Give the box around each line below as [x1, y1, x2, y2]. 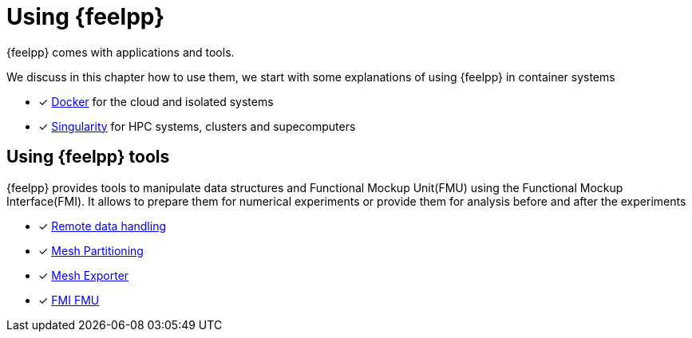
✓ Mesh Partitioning [38, 243, 144, 257]
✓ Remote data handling [38, 218, 166, 233]
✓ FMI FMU [38, 293, 100, 307]
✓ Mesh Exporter [38, 268, 129, 282]
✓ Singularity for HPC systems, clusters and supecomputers [38, 119, 356, 133]
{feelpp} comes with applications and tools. [6, 45, 235, 59]
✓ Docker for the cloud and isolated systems [38, 94, 274, 108]
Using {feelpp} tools [6, 147, 170, 167]
